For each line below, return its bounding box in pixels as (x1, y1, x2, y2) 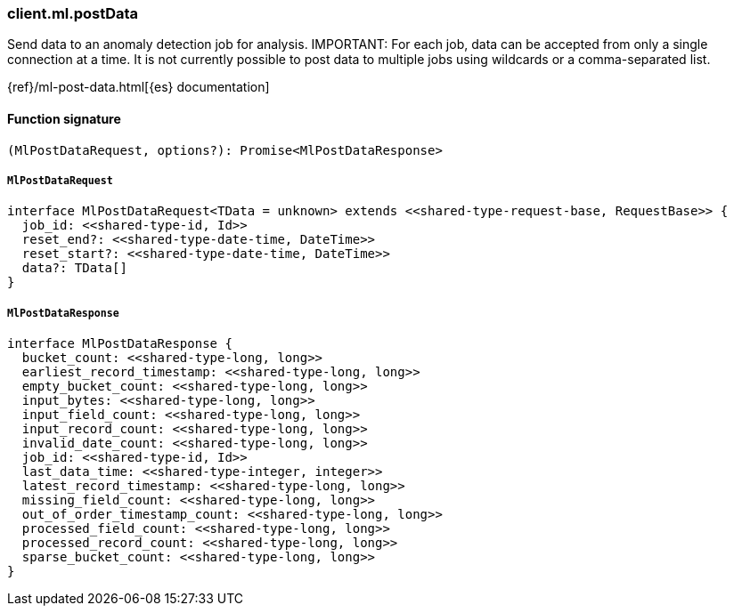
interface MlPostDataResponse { (7, 336, 232, 351)
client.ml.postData (7, 4, 139, 22)
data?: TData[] (21, 261, 127, 276)
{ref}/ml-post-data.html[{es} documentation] (7, 79, 270, 95)
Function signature (7, 110, 121, 126)
